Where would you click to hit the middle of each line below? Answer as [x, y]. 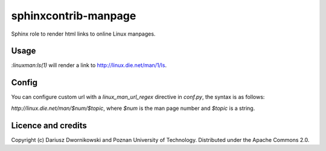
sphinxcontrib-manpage [74, 16]
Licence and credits [49, 125]
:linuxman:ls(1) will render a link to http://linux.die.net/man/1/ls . [89, 65]
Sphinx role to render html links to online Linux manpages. [83, 34]
